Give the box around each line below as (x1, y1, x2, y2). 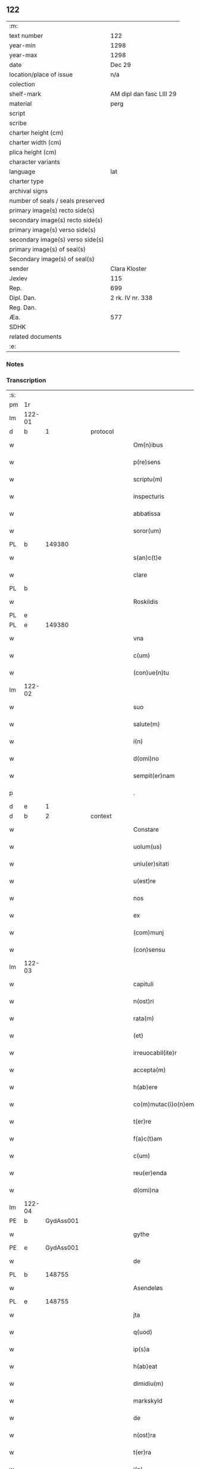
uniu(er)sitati (133, 860, 170, 868)
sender (9, 264, 29, 272)
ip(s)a (133, 1345, 150, 1354)
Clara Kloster (110, 264, 147, 272)
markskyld (133, 1397, 162, 1405)
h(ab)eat (133, 1362, 158, 1370)
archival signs (9, 186, 48, 195)
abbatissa (133, 510, 161, 518)
